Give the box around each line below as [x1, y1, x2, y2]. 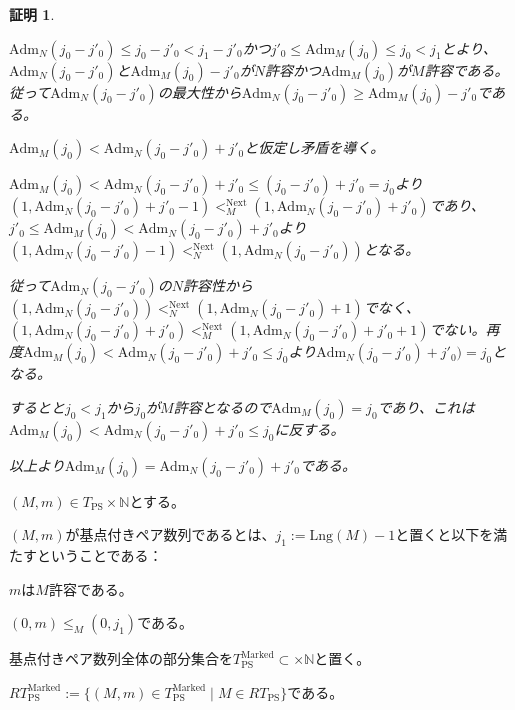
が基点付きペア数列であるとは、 [65, 524, 276, 545]
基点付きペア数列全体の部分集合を [9, 648, 233, 669]
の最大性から [157, 81, 242, 102]
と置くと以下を [395, 524, 494, 545]
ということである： [36, 545, 163, 566]
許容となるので [173, 396, 272, 417]
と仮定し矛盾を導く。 [244, 137, 385, 158]
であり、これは [377, 396, 475, 417]
